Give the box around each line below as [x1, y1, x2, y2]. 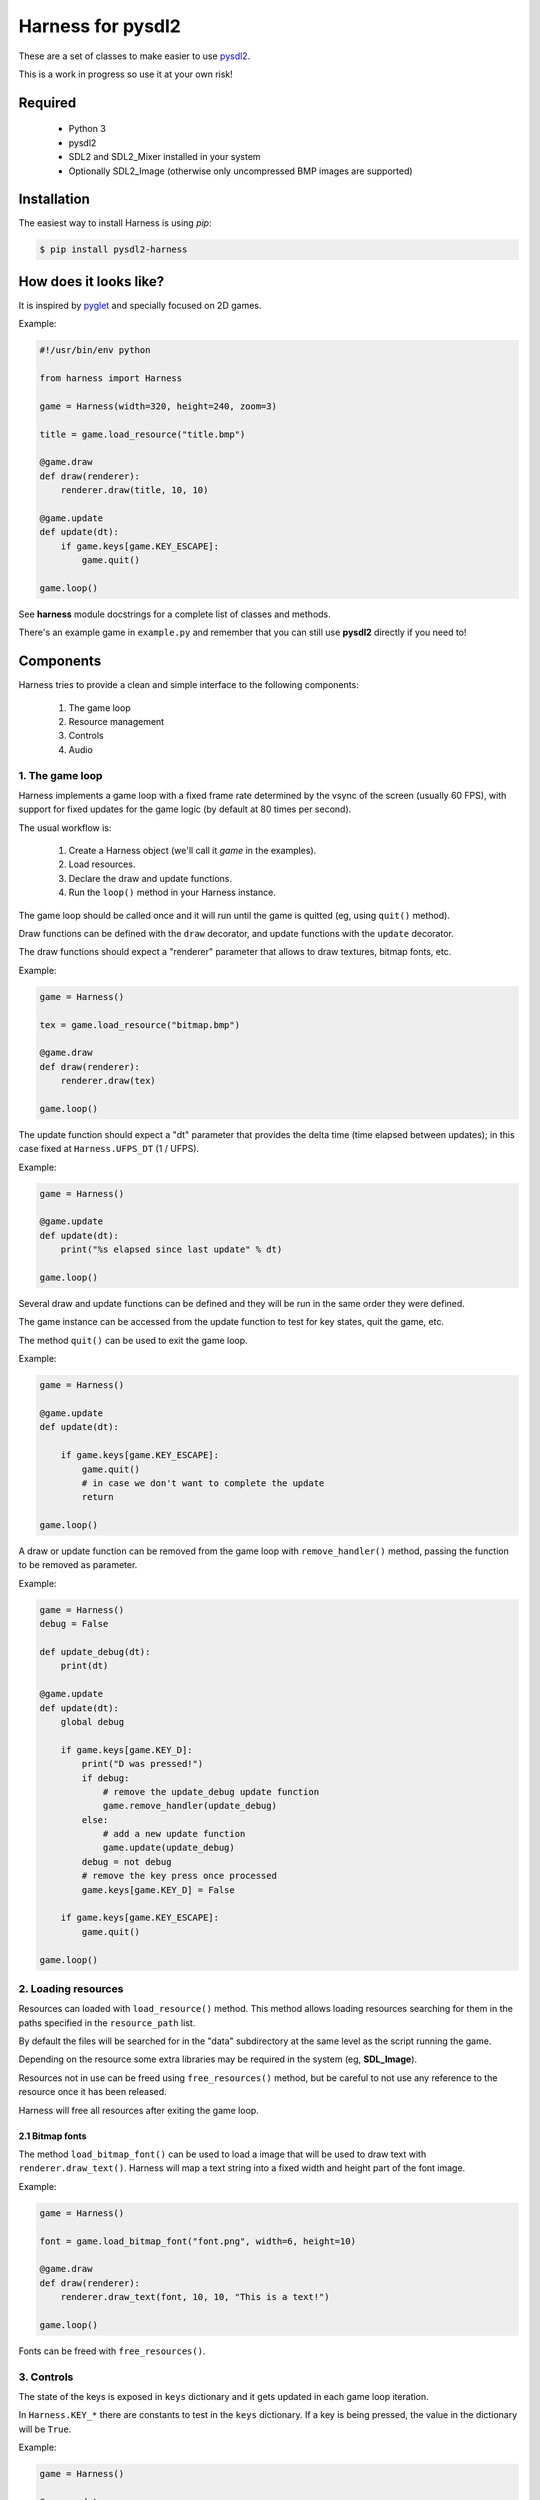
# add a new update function [102, 1828, 246, 1840]
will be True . [18, 2423, 72, 2435]
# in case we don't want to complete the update [81, 1477, 325, 1489]
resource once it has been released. [18, 2086, 167, 2098]
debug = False [39, 1618, 109, 1630]
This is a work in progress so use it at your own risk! [18, 68, 234, 80]
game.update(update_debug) [102, 1842, 235, 1854]
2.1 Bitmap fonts [18, 2130, 87, 2142]
